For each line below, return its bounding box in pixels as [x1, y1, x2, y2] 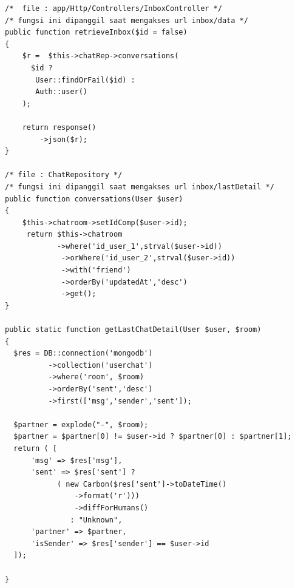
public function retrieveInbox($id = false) [5, 28, 188, 37]
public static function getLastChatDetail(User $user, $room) [5, 325, 262, 334]
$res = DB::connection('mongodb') [13, 349, 153, 358]
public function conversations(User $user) [5, 194, 183, 203]
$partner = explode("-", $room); [13, 420, 149, 429]
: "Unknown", [70, 515, 123, 524]
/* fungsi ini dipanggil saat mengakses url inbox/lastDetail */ [5, 182, 274, 191]
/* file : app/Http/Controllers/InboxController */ [5, 4, 222, 13]
